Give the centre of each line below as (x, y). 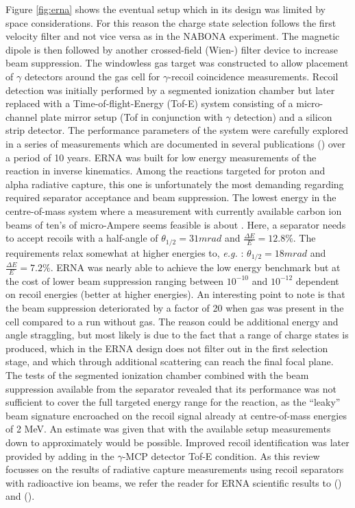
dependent (317, 280)
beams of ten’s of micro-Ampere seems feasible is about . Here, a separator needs (176, 224)
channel (22, 116)
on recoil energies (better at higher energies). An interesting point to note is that (175, 294)
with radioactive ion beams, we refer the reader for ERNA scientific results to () (174, 482)
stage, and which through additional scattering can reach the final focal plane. (170, 361)
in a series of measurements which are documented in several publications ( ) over (176, 143)
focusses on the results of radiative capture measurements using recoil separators (175, 469)
